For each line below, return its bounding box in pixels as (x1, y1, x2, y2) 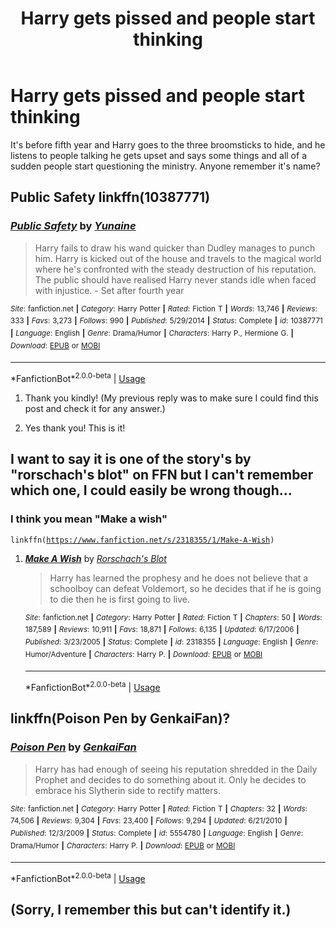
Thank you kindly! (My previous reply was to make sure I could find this (24, 392, 319, 404)
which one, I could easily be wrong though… (10, 482, 293, 499)
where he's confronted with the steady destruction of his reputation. (34, 263, 317, 275)
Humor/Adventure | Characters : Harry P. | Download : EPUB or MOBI (24, 649, 263, 659)
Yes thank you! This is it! (24, 422, 126, 434)
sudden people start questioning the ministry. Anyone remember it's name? (10, 160, 321, 172)
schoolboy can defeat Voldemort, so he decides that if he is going (49, 582, 322, 594)
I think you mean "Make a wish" (10, 512, 168, 526)
